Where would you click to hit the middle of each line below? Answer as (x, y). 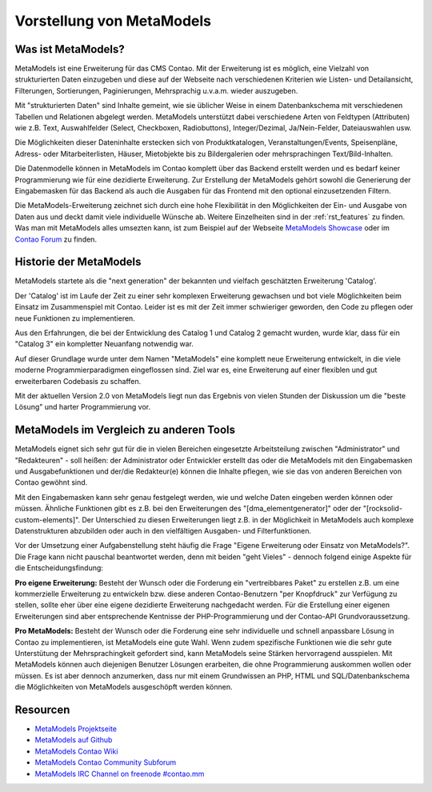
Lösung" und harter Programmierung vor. (83, 407)
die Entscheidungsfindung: (59, 568)
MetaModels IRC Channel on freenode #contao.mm (120, 774)
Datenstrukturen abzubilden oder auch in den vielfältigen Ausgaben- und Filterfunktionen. (163, 530)
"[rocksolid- (383, 509)
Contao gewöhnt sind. (51, 482)
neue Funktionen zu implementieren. (75, 318)
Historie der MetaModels (78, 262)
